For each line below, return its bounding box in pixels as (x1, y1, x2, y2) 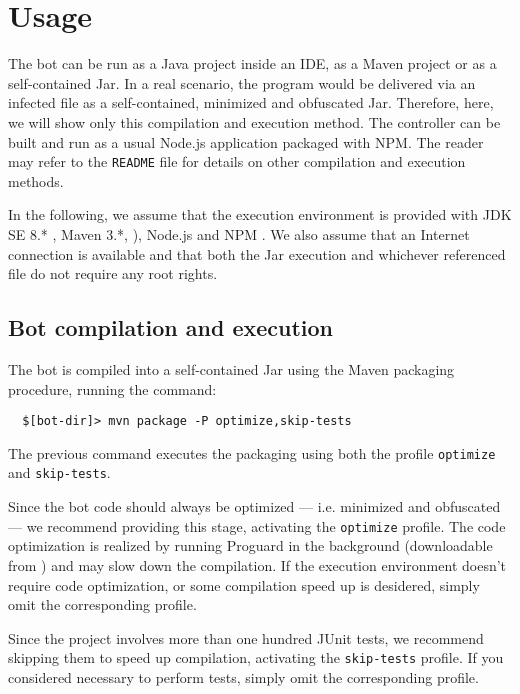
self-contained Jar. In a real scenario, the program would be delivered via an (8, 72, 476, 93)
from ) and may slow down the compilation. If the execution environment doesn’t (8, 554, 507, 575)
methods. (8, 170, 64, 191)
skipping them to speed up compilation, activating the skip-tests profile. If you (8, 647, 504, 668)
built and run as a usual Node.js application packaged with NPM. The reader (8, 131, 484, 152)
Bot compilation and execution (8, 312, 334, 343)
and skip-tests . (8, 462, 111, 483)
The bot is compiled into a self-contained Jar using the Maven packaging (8, 358, 455, 379)
